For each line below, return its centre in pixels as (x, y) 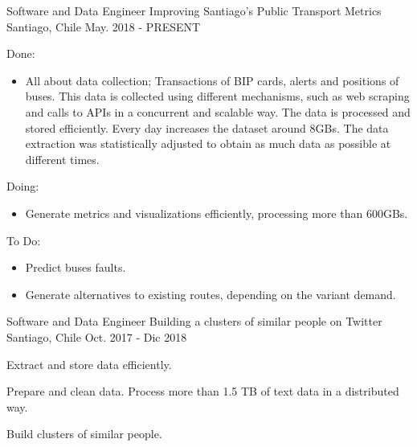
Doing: (23, 186)
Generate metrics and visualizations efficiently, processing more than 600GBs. (217, 213)
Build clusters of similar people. (84, 434)
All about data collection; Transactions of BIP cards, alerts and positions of (212, 80)
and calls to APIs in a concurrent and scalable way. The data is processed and (218, 111)
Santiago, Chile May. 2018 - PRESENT (104, 26)
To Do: (24, 240)
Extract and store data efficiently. (89, 364)
